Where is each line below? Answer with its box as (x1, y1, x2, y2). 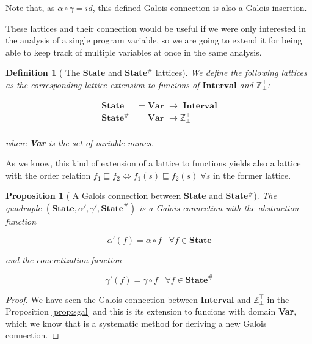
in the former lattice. (212, 168, 291, 181)
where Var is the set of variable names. (5, 136, 154, 149)
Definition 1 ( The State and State (5, 66, 148, 79)
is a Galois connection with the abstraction (139, 201, 299, 214)
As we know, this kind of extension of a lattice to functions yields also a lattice (5, 157, 301, 170)
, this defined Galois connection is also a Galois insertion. (92, 1, 307, 13)
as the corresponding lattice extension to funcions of (5, 78, 200, 91)
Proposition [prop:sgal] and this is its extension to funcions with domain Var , (5, 305, 297, 318)
